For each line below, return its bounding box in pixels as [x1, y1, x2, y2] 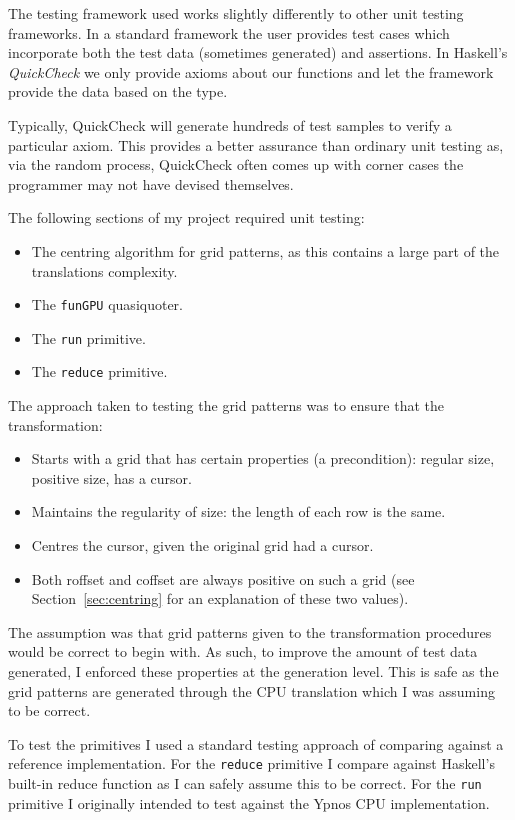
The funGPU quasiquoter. [31, 294, 183, 315]
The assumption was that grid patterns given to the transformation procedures [8, 621, 492, 642]
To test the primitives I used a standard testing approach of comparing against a [8, 733, 504, 754]
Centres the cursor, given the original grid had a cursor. [31, 535, 374, 556]
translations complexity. [31, 260, 178, 281]
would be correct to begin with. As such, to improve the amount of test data [8, 641, 478, 662]
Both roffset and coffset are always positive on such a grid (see [31, 568, 415, 589]
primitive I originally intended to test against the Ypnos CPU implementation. [8, 792, 490, 813]
